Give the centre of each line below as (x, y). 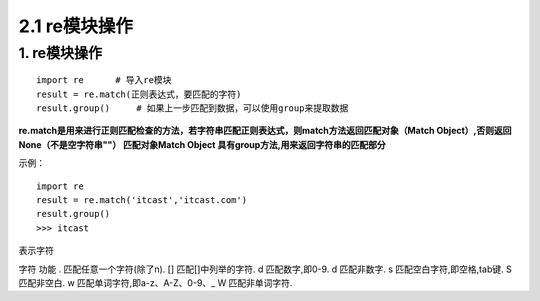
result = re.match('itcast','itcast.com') (142, 199)
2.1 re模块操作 (76, 26)
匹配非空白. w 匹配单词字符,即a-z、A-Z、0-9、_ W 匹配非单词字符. (155, 282)
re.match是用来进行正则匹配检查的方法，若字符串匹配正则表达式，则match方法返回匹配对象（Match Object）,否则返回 (265, 131)
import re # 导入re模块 (104, 80)
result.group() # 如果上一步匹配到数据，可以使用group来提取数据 (192, 108)
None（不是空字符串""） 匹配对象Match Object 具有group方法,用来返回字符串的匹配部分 (202, 144)
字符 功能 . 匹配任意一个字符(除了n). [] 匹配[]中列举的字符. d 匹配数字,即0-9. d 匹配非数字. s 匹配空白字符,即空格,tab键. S (265, 269)
